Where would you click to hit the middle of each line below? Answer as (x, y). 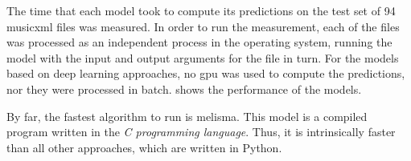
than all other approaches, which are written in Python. (144, 147)
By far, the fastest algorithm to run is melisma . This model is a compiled (187, 116)
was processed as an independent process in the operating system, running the (199, 42)
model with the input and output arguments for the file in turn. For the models (203, 57)
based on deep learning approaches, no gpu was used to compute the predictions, (206, 73)
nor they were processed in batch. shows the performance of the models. (184, 89)
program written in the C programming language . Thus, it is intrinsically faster (201, 132)
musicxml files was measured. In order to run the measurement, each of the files (203, 26)
